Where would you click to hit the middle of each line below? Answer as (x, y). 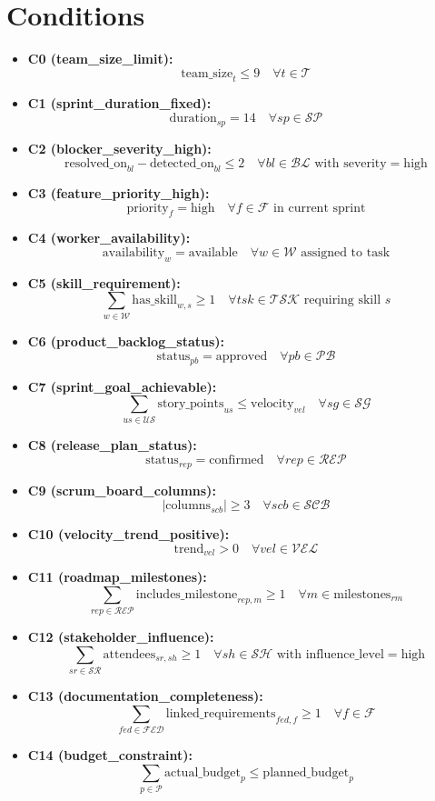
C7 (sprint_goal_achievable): (122, 386)
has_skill (154, 300)
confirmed (237, 461)
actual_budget (202, 772)
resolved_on (95, 164)
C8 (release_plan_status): (112, 444)
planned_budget (306, 772)
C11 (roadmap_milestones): (117, 577)
